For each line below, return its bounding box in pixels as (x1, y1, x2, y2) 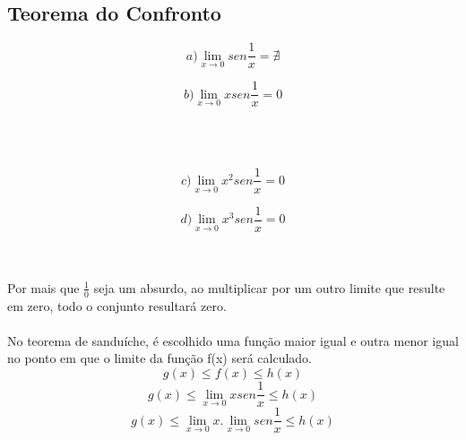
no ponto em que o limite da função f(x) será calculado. (7, 349, 313, 367)
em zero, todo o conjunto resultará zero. (7, 296, 227, 315)
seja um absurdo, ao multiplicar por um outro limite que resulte (93, 278, 445, 297)
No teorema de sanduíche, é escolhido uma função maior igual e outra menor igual (7, 331, 459, 349)
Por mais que (7, 278, 80, 297)
